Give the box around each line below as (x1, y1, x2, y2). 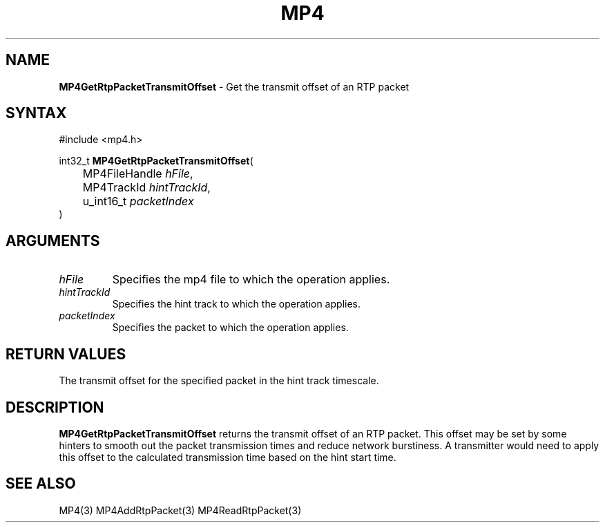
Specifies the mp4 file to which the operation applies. (112, 272, 390, 287)
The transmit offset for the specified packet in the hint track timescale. (59, 375, 379, 387)
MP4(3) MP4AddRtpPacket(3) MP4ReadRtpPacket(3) (59, 504, 302, 516)
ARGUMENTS (6, 232, 100, 249)
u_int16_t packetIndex (82, 194, 194, 209)
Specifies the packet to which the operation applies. (112, 321, 349, 334)
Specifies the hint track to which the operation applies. (112, 298, 361, 310)
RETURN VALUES (6, 345, 126, 363)
